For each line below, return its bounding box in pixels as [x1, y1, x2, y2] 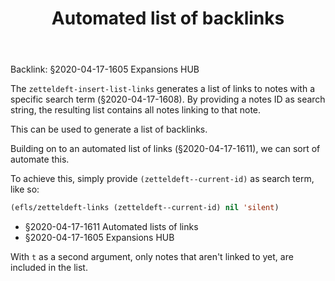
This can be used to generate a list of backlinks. [10, 123, 208, 136]
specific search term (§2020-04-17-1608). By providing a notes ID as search [10, 93, 326, 106]
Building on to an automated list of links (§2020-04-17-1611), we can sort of [10, 143, 321, 155]
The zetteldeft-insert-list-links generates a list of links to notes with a [10, 83, 316, 95]
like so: [10, 183, 40, 196]
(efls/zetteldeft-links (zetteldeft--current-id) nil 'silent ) [10, 203, 280, 213]
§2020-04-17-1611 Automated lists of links [24, 221, 199, 233]
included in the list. [10, 262, 88, 274]
